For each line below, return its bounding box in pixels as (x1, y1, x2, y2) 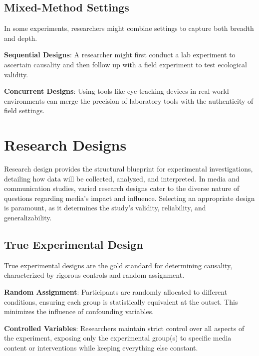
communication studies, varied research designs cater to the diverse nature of (4, 183, 240, 193)
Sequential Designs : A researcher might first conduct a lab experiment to (4, 49, 236, 60)
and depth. (4, 32, 37, 43)
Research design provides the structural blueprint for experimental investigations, (4, 164, 253, 174)
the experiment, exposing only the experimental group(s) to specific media (4, 333, 232, 343)
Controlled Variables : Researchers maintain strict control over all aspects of (4, 323, 245, 333)
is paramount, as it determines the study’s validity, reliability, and (4, 202, 206, 213)
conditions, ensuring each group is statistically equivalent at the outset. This (4, 296, 238, 307)
